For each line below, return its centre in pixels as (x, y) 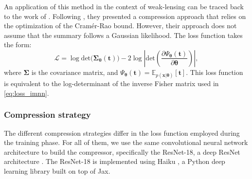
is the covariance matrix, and (75, 72)
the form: (18, 45)
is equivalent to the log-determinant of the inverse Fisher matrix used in (111, 83)
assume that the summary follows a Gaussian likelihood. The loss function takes (123, 35)
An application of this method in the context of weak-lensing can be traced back (124, 6)
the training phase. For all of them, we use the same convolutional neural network (126, 142)
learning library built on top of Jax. (57, 170)
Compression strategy (47, 115)
